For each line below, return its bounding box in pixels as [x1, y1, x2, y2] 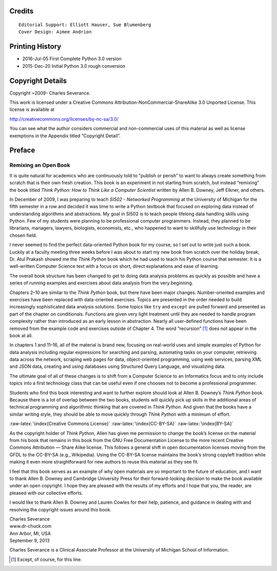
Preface [9, 146, 35, 155]
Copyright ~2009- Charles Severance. [9, 90, 91, 96]
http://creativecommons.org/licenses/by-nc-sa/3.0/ [9, 116, 119, 122]
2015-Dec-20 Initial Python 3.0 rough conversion [22, 63, 126, 69]
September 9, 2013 [9, 538, 50, 544]
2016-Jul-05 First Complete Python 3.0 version [22, 56, 122, 62]
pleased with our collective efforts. [9, 490, 83, 496]
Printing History [9, 42, 62, 51]
